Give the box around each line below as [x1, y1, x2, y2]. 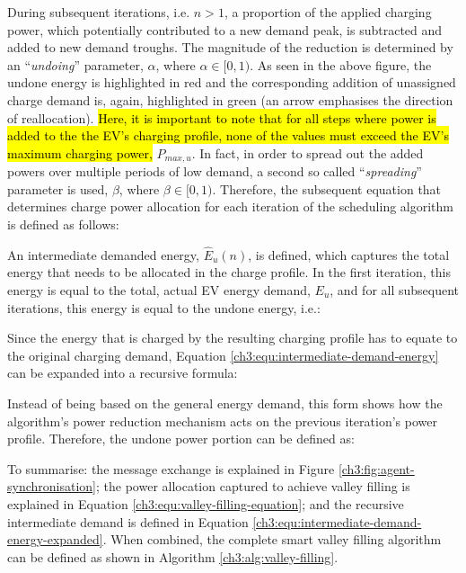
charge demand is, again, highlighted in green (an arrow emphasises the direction [7, 90, 453, 109]
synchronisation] [7, 477, 96, 496]
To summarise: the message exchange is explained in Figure [7, 459, 335, 478]
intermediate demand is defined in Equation [7, 512, 249, 531]
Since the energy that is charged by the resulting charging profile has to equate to [7, 328, 458, 347]
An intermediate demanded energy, [7, 245, 199, 264]
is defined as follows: [7, 214, 119, 233]
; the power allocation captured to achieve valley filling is [96, 477, 410, 496]
